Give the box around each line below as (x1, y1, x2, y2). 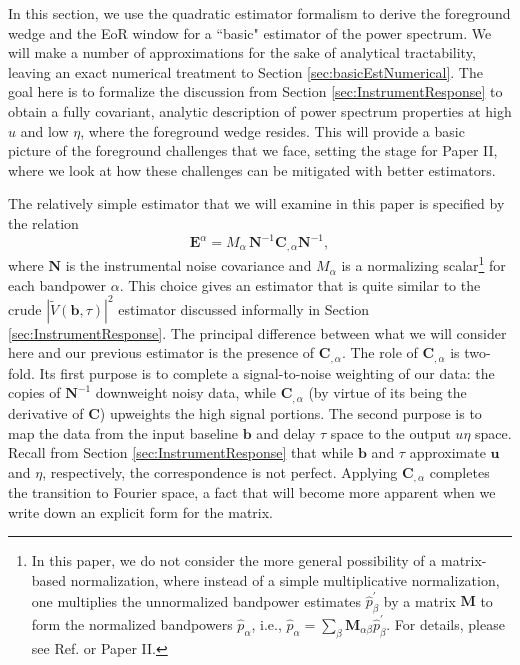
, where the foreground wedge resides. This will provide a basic (80, 120, 465, 141)
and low (20, 120, 69, 141)
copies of (8, 382, 61, 403)
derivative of (8, 402, 84, 423)
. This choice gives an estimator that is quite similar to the (119, 274, 481, 295)
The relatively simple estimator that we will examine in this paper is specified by (8, 193, 505, 214)
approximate (409, 442, 486, 463)
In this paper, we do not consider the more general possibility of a (31, 550, 437, 571)
